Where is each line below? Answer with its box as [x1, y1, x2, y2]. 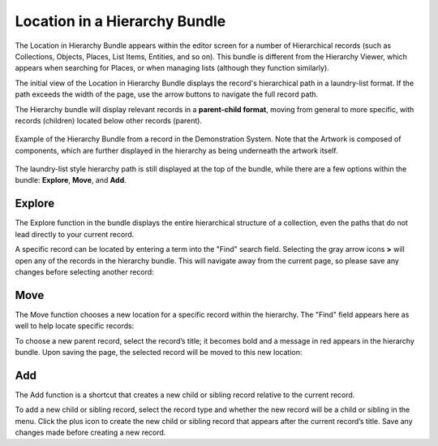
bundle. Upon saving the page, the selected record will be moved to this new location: [15, 348, 303, 357]
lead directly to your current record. [15, 229, 135, 239]
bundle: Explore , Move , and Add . [15, 175, 127, 185]
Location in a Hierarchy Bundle [15, 12, 226, 30]
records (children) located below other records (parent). [15, 115, 203, 125]
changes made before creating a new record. [15, 427, 166, 438]
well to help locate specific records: [15, 321, 135, 331]
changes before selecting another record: [15, 266, 154, 276]
